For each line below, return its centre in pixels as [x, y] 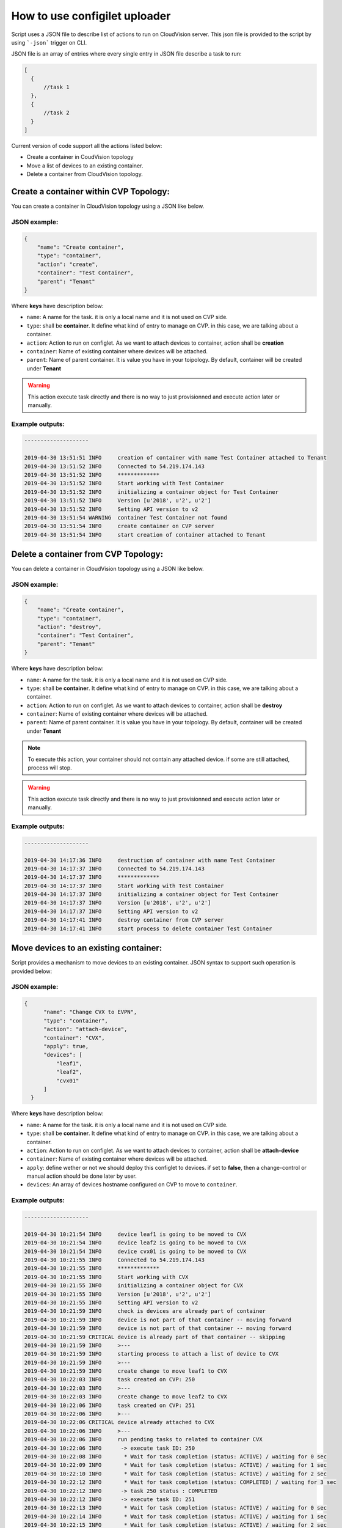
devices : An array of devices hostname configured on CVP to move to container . [132, 1185]
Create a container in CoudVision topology [80, 157]
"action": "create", [68, 264]
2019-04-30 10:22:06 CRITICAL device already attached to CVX [119, 1422]
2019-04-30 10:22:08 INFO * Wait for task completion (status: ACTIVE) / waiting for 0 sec [175, 1456]
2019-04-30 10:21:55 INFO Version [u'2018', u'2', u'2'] [118, 1294]
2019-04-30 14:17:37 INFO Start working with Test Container [124, 886]
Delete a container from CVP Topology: [87, 554]
